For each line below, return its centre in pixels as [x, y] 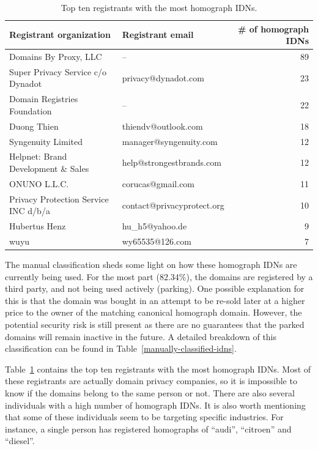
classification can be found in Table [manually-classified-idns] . [121, 348]
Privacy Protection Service [59, 199]
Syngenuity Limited [46, 141]
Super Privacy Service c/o [58, 71]
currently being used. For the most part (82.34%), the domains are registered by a [159, 276]
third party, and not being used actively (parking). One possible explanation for [155, 288]
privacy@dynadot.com [163, 77]
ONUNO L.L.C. [39, 183]
